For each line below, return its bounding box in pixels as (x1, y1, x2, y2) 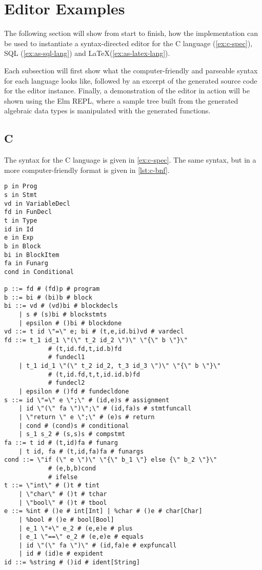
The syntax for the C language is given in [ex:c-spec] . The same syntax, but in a (4, 154, 256, 165)
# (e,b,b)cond (48, 464, 96, 472)
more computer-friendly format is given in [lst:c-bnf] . (4, 164, 170, 175)
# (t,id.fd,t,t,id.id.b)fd (48, 370, 140, 378)
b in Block (4, 242, 41, 250)
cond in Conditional (4, 268, 74, 276)
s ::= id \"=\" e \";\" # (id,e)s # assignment (4, 396, 170, 404)
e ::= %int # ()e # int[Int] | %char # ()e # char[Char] (4, 507, 203, 515)
